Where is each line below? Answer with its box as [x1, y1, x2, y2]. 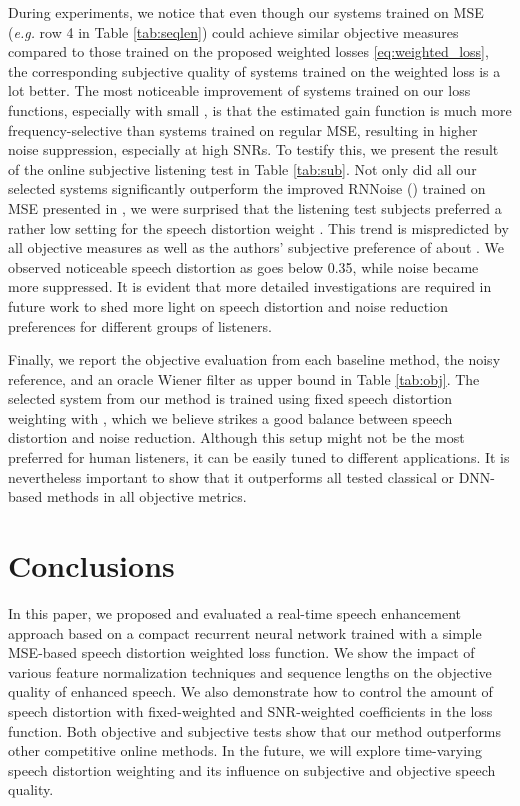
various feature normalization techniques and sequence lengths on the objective [8, 661, 492, 682]
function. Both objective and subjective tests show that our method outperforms [8, 720, 502, 741]
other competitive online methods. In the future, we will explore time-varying [8, 740, 482, 761]
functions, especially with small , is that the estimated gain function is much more [8, 99, 512, 120]
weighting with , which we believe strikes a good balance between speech [8, 407, 453, 428]
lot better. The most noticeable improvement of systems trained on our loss [8, 80, 471, 101]
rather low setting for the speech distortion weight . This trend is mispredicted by [8, 217, 509, 238]
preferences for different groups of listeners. [8, 315, 272, 336]
